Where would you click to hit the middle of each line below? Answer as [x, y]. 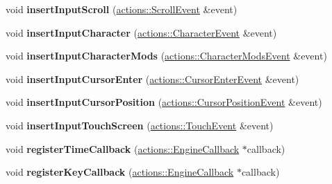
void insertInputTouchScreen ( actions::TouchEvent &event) [140, 125]
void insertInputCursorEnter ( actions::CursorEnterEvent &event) [152, 79]
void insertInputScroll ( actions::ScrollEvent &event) [122, 9]
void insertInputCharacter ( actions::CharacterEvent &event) [141, 32]
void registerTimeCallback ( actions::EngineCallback [123, 148]
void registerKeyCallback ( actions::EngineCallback [120, 172]
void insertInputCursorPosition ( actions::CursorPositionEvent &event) [164, 102]
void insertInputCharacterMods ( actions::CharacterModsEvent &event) [166, 56]
